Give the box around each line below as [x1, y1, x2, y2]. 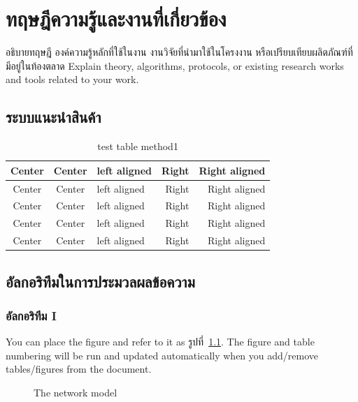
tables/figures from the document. [6, 362, 152, 376]
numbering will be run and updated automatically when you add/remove [6, 348, 319, 362]
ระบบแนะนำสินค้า [6, 106, 101, 128]
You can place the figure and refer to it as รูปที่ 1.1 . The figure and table [6, 334, 315, 349]
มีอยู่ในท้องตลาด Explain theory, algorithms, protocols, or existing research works [6, 58, 344, 73]
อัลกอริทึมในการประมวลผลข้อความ [6, 270, 195, 292]
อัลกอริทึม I [6, 306, 57, 324]
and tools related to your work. [6, 72, 139, 87]
